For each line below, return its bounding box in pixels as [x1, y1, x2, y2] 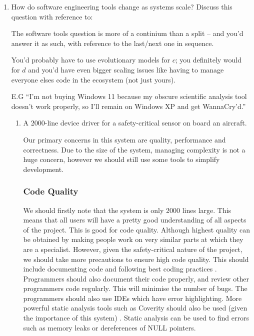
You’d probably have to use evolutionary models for [11, 54, 170, 65]
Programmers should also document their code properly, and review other [23, 273, 249, 283]
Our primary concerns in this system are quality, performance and [23, 134, 226, 144]
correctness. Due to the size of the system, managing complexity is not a [23, 144, 245, 154]
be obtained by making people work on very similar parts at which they [23, 234, 243, 244]
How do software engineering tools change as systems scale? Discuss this [11, 1, 232, 11]
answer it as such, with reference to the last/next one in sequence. [11, 37, 214, 48]
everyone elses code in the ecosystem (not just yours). [11, 74, 176, 84]
